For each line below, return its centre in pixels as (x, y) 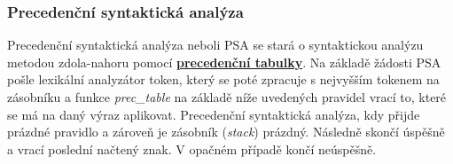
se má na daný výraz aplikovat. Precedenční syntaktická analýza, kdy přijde (214, 114)
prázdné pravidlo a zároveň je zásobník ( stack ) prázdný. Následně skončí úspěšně (226, 132)
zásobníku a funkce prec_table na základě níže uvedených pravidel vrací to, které (227, 97)
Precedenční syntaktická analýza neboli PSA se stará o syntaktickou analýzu (215, 45)
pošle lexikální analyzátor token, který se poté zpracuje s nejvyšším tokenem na (223, 79)
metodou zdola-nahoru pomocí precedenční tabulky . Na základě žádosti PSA (224, 62)
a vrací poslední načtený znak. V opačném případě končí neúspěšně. (192, 148)
